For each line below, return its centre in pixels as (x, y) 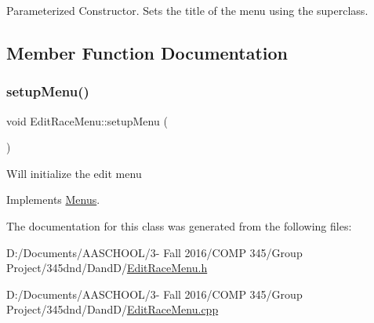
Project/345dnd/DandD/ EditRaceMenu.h (107, 268)
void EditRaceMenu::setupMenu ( (87, 120)
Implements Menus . (53, 200)
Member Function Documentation (147, 52)
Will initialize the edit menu (74, 173)
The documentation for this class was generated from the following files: (179, 225)
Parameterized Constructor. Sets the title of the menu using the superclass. (187, 10)
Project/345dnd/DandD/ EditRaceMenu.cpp (113, 309)
